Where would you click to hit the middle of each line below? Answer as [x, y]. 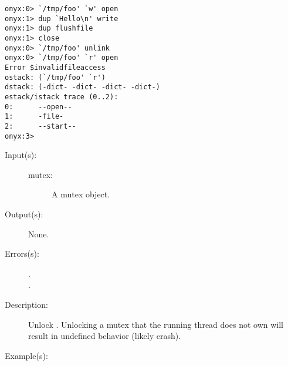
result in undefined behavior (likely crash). [105, 336]
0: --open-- [38, 107]
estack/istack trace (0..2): [62, 97]
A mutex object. [81, 194]
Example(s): [26, 355]
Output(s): [24, 214]
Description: [26, 304]
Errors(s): [22, 253]
